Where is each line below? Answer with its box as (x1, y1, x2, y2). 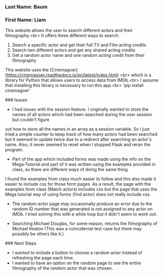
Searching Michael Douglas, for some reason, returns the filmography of (12, 221, 158, 226)
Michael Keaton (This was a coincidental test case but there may (12, 226, 142, 232)
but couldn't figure (12, 117, 50, 122)
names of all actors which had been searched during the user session (12, 112, 152, 118)
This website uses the (5, 67, 49, 73)
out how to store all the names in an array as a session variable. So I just (5, 126, 150, 132)
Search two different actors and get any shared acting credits (12, 47, 135, 53)
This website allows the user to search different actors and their (5, 28, 133, 34)
